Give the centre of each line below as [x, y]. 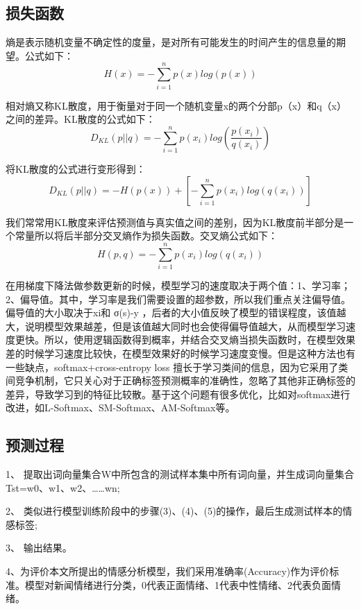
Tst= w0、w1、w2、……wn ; [63, 487]
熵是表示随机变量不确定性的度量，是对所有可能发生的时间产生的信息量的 [171, 42]
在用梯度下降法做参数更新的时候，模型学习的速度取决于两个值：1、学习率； [178, 285]
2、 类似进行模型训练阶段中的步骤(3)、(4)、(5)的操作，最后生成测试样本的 [174, 511]
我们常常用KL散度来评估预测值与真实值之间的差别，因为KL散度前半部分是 [175, 222]
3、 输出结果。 [39, 548]
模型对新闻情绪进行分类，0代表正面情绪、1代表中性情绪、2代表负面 [178, 584]
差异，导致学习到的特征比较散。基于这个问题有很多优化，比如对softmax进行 [178, 394]
